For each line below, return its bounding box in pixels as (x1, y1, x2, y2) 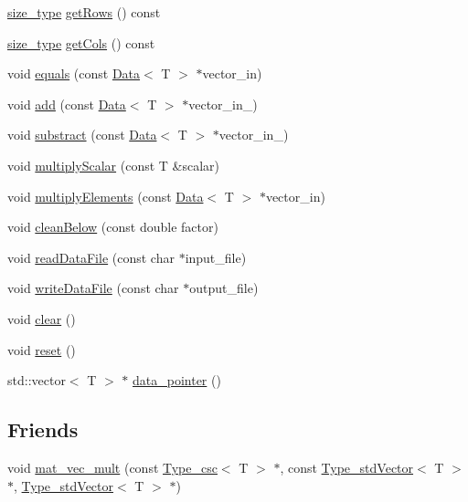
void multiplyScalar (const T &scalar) (7, 155, 220, 174)
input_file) (185, 247, 247, 267)
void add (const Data (7, 94, 126, 113)
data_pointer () (133, 371, 221, 390)
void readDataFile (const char (7, 247, 175, 267)
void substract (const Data (7, 125, 157, 144)
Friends (7, 415, 79, 444)
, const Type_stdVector (280, 457, 414, 476)
